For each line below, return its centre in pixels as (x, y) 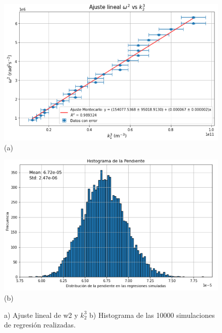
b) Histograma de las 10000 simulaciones (152, 315)
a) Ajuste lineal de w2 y (41, 315)
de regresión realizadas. (40, 325)
